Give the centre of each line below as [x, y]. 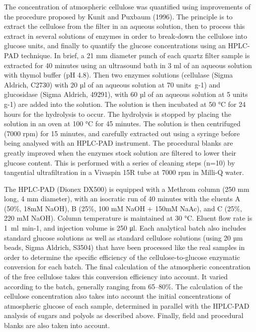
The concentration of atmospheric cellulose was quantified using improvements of [127, 6]
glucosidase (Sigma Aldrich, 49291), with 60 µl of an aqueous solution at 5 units [126, 94]
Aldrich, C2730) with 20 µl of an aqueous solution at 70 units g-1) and [112, 84]
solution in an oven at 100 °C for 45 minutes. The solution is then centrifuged [122, 124]
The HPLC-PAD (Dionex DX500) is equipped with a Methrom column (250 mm [127, 189]
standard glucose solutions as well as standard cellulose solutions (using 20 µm [124, 237]
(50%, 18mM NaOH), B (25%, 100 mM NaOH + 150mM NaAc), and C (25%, [123, 208]
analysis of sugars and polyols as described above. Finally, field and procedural [124, 315]
